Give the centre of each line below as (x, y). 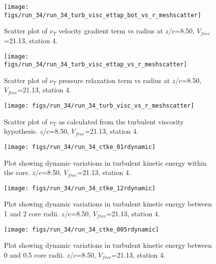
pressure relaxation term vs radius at (114, 80)
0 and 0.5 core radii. (34, 254)
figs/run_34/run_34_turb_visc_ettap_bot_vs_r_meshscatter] (103, 15)
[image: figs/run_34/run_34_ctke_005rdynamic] (81, 229)
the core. (17, 172)
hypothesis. (21, 131)
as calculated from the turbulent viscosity (121, 121)
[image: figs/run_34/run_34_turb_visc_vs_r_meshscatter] (99, 106)
